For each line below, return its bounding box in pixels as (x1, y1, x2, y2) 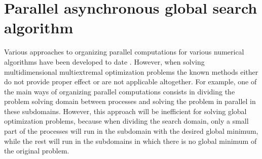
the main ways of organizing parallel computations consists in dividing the (4, 86, 235, 96)
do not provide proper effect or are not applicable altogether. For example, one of (4, 76, 257, 87)
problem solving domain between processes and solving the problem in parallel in (4, 96, 256, 107)
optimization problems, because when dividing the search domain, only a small (4, 116, 249, 126)
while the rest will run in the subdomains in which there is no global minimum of (4, 135, 257, 146)
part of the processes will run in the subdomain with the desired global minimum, (4, 126, 258, 136)
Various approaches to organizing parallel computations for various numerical (4, 46, 244, 57)
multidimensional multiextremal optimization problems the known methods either (4, 66, 258, 77)
